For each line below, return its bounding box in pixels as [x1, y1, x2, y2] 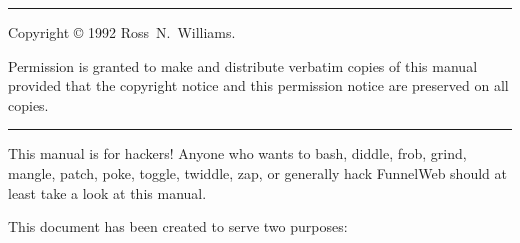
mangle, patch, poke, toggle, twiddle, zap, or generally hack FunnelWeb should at [8, 162, 507, 183]
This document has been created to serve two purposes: [8, 216, 348, 237]
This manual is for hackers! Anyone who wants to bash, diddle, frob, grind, [8, 143, 467, 164]
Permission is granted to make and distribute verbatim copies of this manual [8, 55, 478, 76]
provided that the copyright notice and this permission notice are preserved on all [8, 75, 509, 96]
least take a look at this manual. [8, 182, 207, 203]
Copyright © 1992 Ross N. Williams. [8, 22, 236, 42]
